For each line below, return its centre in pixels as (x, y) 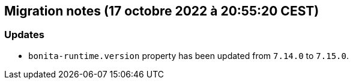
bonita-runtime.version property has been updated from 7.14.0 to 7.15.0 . (189, 55)
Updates (24, 35)
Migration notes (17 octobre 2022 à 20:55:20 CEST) (162, 11)
